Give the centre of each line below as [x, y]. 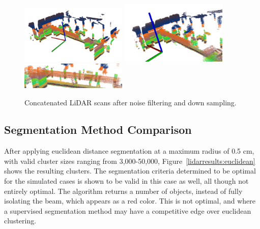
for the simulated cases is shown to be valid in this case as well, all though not [126, 181]
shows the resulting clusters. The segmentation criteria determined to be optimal [130, 171]
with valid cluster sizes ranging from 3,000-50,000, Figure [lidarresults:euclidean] [130, 161]
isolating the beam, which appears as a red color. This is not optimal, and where [130, 201]
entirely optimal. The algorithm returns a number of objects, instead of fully [123, 191]
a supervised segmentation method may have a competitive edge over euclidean [128, 210]
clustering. [20, 221]
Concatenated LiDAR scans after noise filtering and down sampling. [131, 102]
